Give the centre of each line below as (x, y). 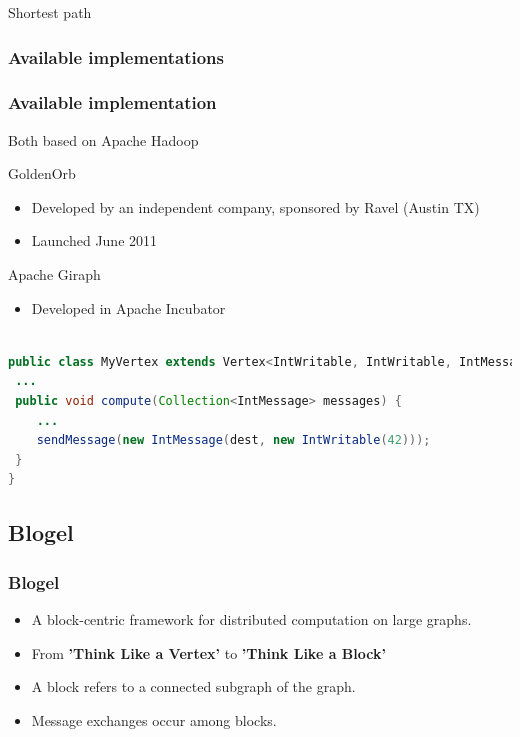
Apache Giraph (54, 274)
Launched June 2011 (94, 240)
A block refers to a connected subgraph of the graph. (193, 686)
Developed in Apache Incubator (128, 307)
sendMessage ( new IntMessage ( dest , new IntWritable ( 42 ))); (233, 440)
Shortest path (50, 12)
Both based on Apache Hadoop (103, 139)
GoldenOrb (42, 173)
